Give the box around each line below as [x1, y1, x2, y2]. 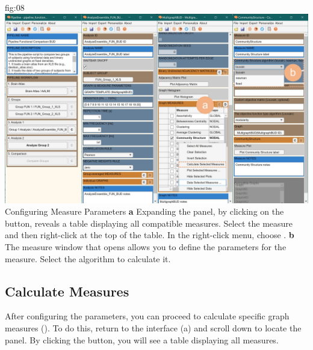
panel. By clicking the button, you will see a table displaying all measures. [5, 333, 279, 346]
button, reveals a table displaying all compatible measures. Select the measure [5, 216, 293, 229]
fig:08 [5, 1, 25, 13]
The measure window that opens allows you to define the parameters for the [5, 240, 287, 253]
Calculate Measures [5, 281, 129, 300]
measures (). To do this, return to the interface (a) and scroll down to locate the [5, 321, 302, 334]
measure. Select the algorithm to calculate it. [5, 252, 171, 265]
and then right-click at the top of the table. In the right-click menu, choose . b [5, 229, 294, 241]
